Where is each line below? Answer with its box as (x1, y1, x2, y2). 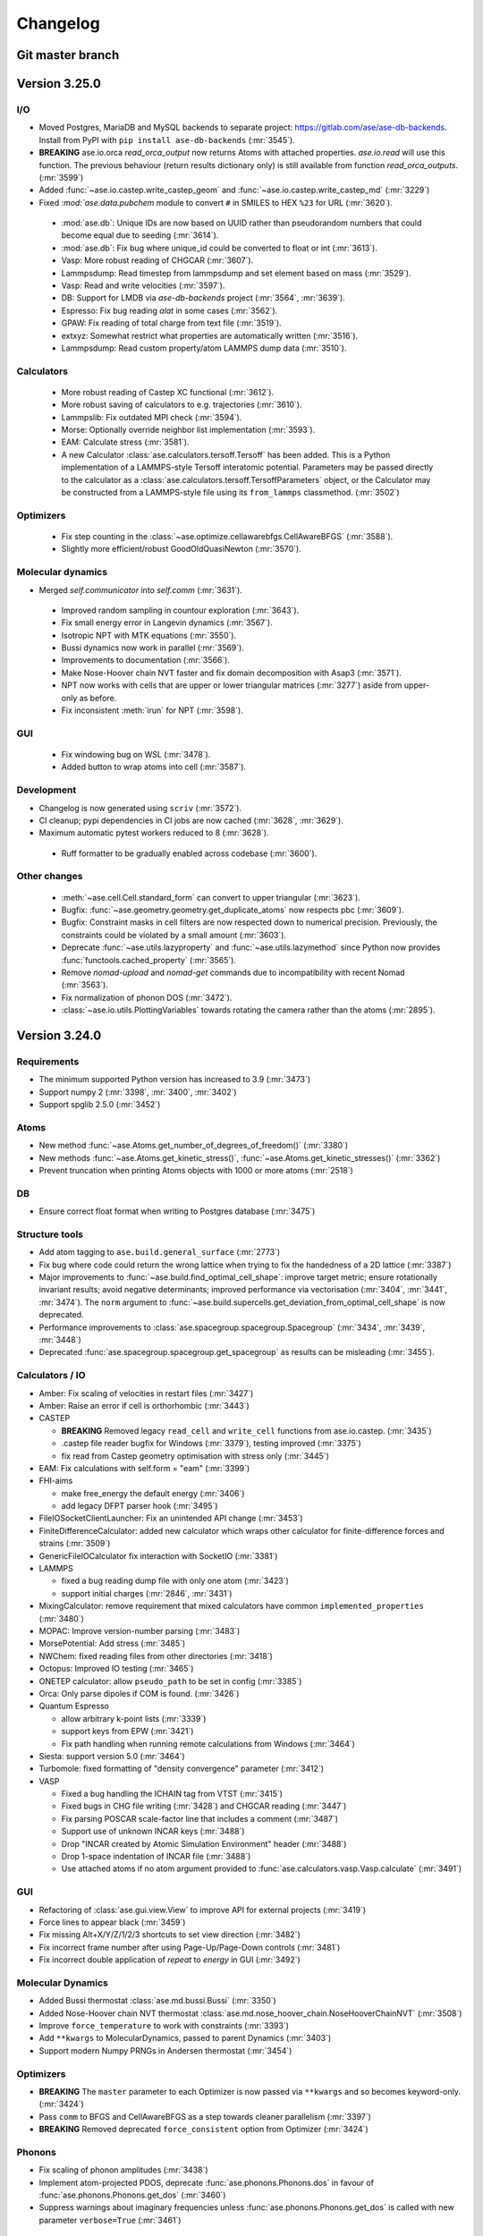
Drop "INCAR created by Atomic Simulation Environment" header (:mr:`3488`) (61, 1838, 347, 1849)
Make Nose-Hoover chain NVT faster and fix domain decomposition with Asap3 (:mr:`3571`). (61, 667, 402, 678)
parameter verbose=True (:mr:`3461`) (38, 2215, 182, 2225)
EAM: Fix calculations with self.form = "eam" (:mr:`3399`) (38, 1462, 250, 1473)
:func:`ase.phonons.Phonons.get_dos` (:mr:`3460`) (38, 2189, 226, 2200)
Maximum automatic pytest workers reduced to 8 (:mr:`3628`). (38, 827, 269, 838)
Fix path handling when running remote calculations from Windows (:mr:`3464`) (61, 1738, 355, 1749)
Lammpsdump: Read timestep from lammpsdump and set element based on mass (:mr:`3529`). (61, 267, 411, 278)
